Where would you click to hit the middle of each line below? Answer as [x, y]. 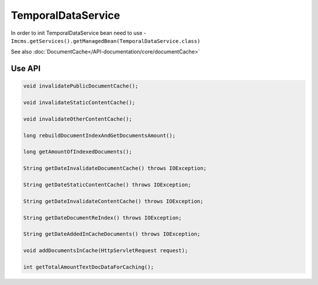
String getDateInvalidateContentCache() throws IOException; [113, 201]
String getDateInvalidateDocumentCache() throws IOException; [115, 168]
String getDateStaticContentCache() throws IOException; [107, 185]
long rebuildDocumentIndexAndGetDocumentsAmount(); [100, 135]
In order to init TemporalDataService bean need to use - [79, 33]
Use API [26, 68]
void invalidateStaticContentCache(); [79, 103]
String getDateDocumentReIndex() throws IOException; [102, 218]
